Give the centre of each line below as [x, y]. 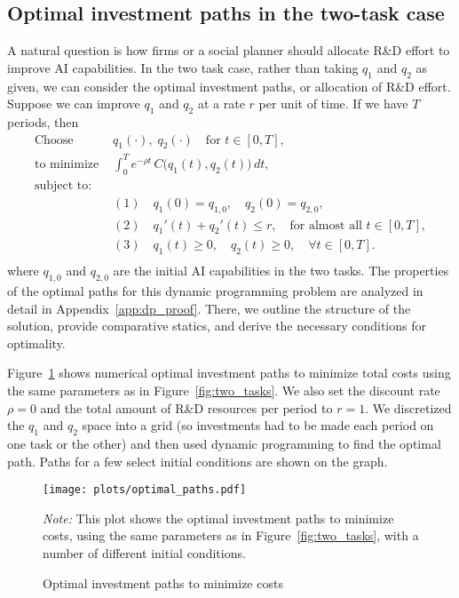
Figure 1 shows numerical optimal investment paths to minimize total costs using [229, 373]
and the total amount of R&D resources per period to [186, 407]
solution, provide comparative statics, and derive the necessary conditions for [217, 326]
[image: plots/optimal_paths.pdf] [145, 490]
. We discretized [408, 407]
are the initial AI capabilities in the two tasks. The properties [281, 271]
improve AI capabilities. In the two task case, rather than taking [183, 67]
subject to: [63, 185]
